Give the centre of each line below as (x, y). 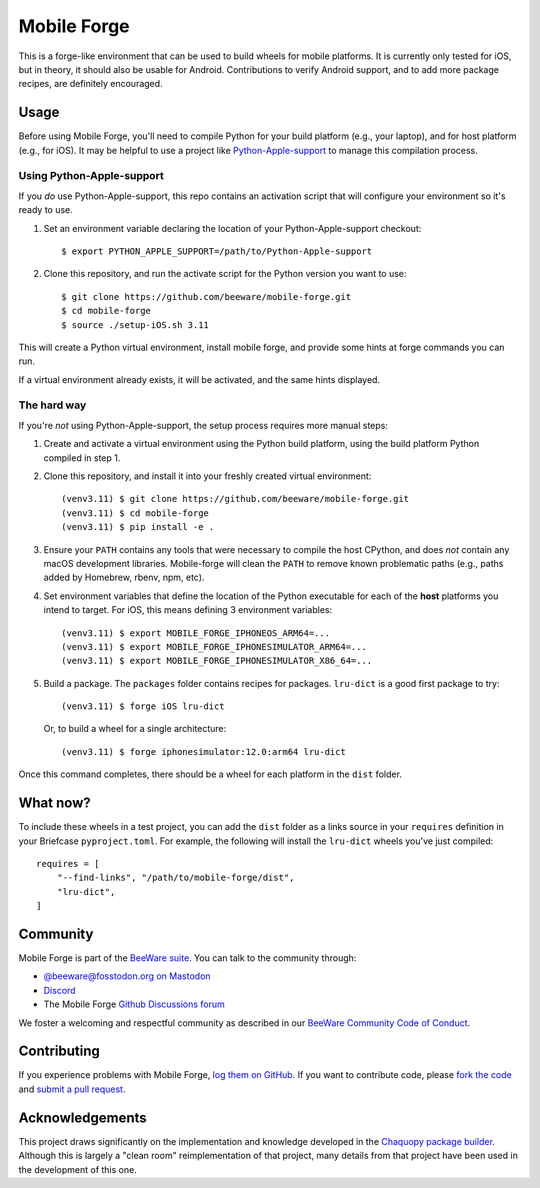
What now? (54, 803)
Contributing (59, 1051)
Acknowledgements (82, 1117)
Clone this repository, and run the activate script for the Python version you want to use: (225, 274)
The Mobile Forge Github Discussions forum (134, 1004)
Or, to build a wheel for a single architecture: (135, 729)
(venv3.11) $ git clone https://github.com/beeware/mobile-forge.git (235, 499)
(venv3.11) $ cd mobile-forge (135, 513)
